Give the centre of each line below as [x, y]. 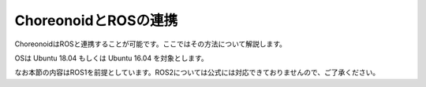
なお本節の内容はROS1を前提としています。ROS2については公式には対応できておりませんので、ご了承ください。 [197, 72]
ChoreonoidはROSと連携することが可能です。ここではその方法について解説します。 [151, 44]
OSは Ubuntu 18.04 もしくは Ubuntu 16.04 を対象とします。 [111, 58]
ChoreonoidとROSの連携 [96, 20]
